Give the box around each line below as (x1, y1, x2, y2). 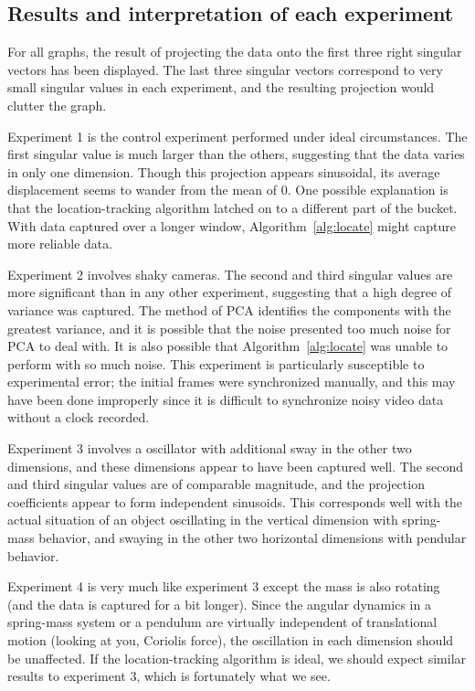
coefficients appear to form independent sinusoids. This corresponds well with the (7, 492, 463, 511)
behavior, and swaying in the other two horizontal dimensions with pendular (38, 528, 467, 547)
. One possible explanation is (287, 180, 449, 199)
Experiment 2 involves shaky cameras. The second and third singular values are (7, 264, 453, 283)
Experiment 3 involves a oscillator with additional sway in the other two (7, 439, 412, 458)
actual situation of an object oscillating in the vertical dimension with (7, 510, 398, 529)
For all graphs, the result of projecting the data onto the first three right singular (7, 42, 462, 61)
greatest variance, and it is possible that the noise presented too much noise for (7, 318, 451, 337)
